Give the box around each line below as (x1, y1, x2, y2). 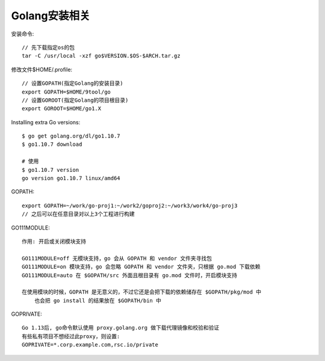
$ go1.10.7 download (22, 141, 82, 148)
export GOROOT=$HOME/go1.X (22, 105, 102, 112)
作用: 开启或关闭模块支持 (22, 238, 87, 245)
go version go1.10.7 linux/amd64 (22, 175, 120, 182)
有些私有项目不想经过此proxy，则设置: (22, 333, 120, 340)
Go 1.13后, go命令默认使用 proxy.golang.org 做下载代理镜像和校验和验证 (22, 324, 220, 331)
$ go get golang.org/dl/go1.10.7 (22, 133, 120, 140)
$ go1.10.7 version (22, 166, 79, 173)
